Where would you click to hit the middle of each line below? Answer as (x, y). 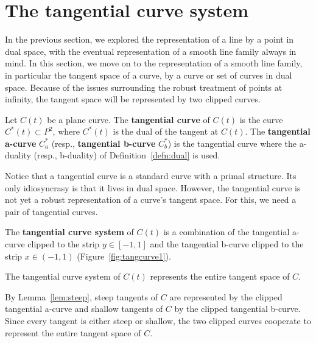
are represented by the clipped (226, 296)
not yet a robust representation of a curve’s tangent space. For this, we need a (151, 200)
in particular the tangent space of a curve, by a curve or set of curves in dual (149, 75)
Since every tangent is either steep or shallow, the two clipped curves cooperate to (158, 320)
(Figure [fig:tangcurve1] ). (124, 256)
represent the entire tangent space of (73, 332)
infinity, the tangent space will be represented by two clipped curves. (133, 99)
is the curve (261, 119)
